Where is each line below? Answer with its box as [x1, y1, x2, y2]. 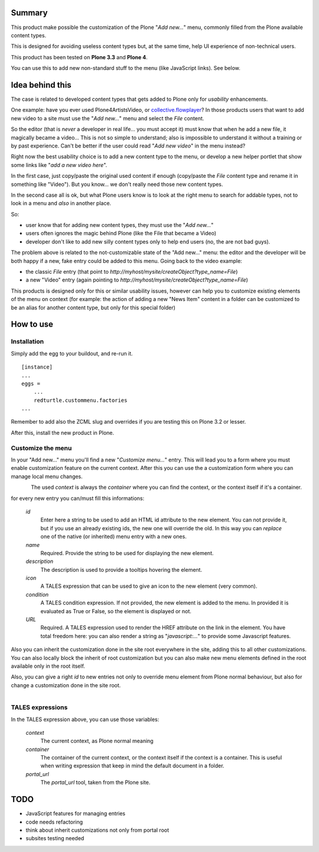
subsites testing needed [25, 835, 84, 842]
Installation [11, 338, 44, 346]
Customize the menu [11, 444, 72, 452]
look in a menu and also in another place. [11, 200, 112, 207]
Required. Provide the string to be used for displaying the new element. [40, 549, 214, 556]
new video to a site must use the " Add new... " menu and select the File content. [11, 114, 204, 121]
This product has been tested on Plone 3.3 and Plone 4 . [11, 53, 148, 60]
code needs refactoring [25, 818, 83, 825]
